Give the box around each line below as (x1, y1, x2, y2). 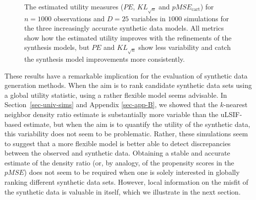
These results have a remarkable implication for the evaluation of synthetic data (4, 70, 248, 80)
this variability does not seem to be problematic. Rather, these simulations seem (4, 128, 248, 139)
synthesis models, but (24, 42, 90, 52)
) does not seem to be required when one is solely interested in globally (24, 167, 240, 177)
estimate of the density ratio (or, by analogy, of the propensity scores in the (4, 157, 234, 167)
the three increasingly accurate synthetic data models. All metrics (24, 23, 224, 33)
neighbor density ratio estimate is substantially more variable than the (4, 109, 218, 119)
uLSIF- (220, 109, 242, 119)
